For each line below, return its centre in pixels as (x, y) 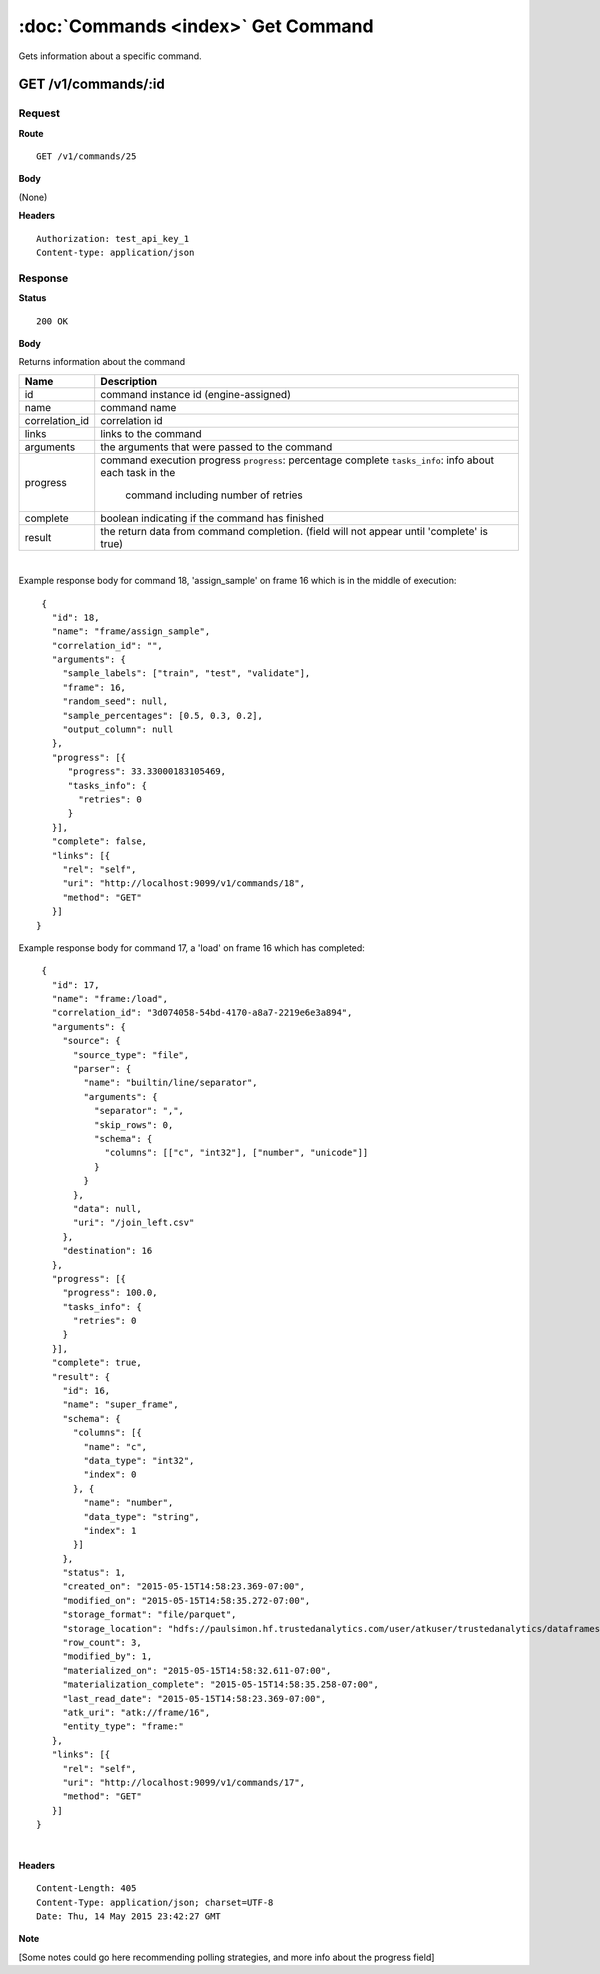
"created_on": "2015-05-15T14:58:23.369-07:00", (183, 1586)
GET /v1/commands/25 (86, 156)
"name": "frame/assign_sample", (131, 631)
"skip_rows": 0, (133, 1124)
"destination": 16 (107, 1251)
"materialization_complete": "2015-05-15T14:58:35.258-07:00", (220, 1684)
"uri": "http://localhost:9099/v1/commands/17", (183, 1782)
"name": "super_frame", (120, 1404)
